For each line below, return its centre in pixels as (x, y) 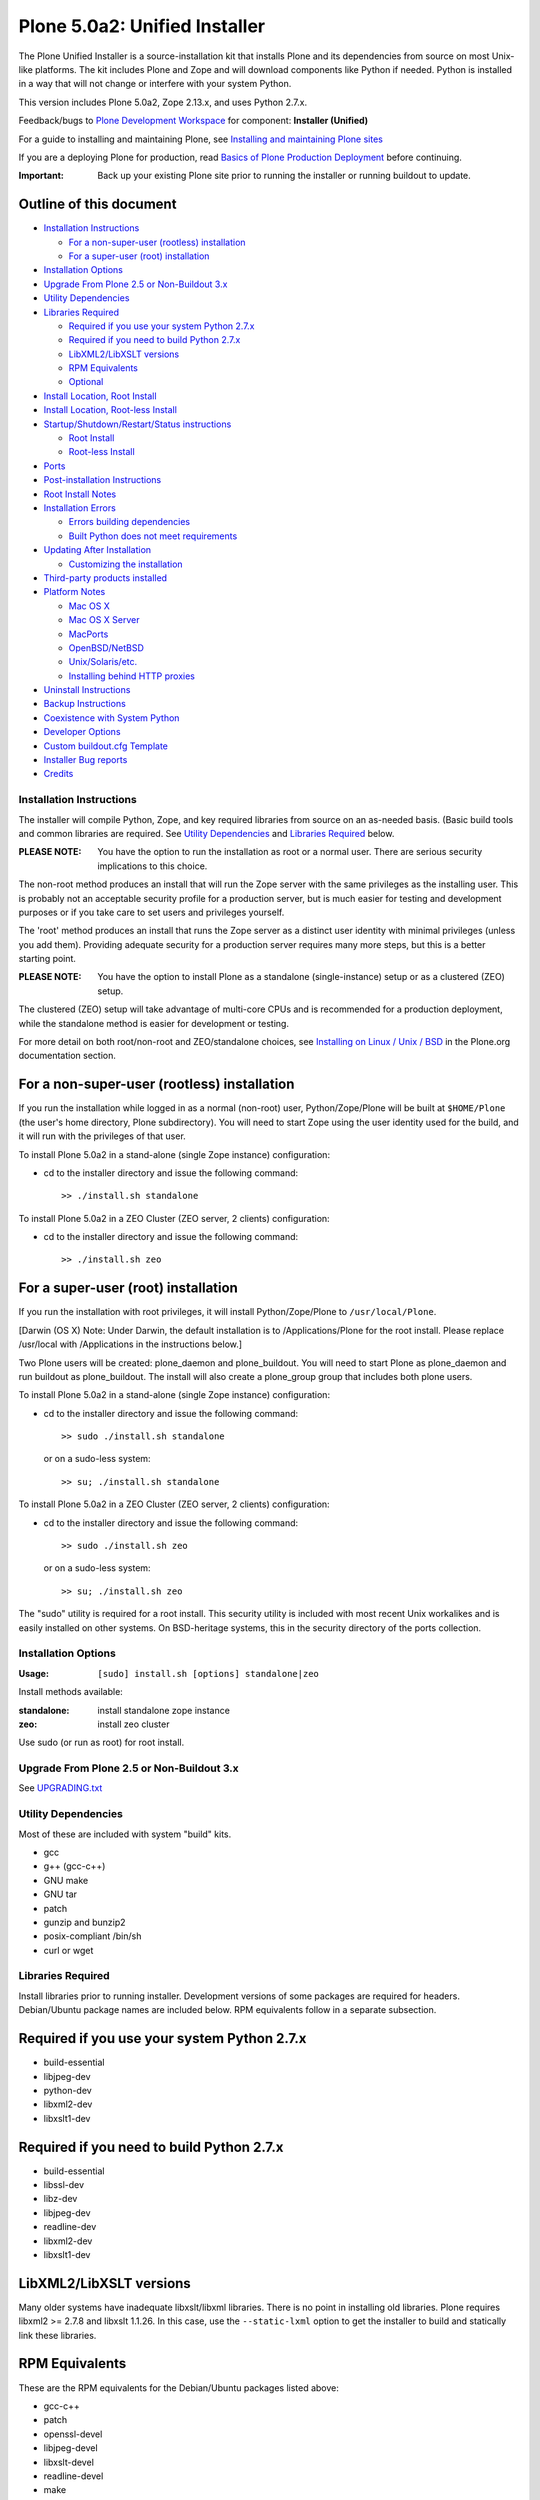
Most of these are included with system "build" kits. (125, 1834)
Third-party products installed (105, 577)
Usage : (34, 1673)
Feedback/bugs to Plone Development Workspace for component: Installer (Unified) (193, 121)
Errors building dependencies (129, 522)
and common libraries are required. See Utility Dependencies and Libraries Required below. (206, 833)
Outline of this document (97, 204)
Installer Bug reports (85, 760)
